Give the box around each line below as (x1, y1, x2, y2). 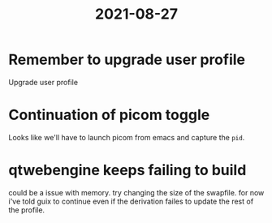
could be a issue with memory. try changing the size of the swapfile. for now (8, 187, 265, 197)
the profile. (8, 204, 45, 215)
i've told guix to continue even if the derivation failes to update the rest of (8, 196, 254, 206)
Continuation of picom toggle (8, 106, 210, 124)
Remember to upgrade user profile (8, 50, 246, 69)
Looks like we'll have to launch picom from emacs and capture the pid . (8, 132, 245, 142)
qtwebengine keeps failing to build (8, 161, 247, 179)
